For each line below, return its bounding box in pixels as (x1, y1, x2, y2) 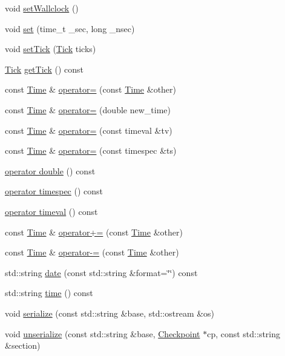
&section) (5, 339, 41, 352)
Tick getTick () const (5, 62, 84, 75)
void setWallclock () (5, 2, 79, 14)
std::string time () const (5, 286, 93, 299)
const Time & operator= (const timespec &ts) (5, 144, 177, 157)
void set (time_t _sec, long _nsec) (5, 22, 135, 35)
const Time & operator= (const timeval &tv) (5, 124, 172, 136)
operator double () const (5, 164, 96, 177)
